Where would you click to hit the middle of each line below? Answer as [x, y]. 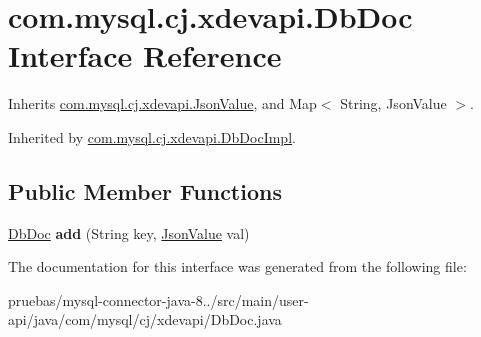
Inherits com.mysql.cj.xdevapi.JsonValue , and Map [162, 103]
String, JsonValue [393, 103]
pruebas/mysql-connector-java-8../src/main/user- [158, 299]
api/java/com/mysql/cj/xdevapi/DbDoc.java [145, 319]
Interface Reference [145, 55]
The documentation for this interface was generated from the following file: [237, 266]
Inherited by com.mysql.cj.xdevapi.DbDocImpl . [152, 136]
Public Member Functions [145, 190]
